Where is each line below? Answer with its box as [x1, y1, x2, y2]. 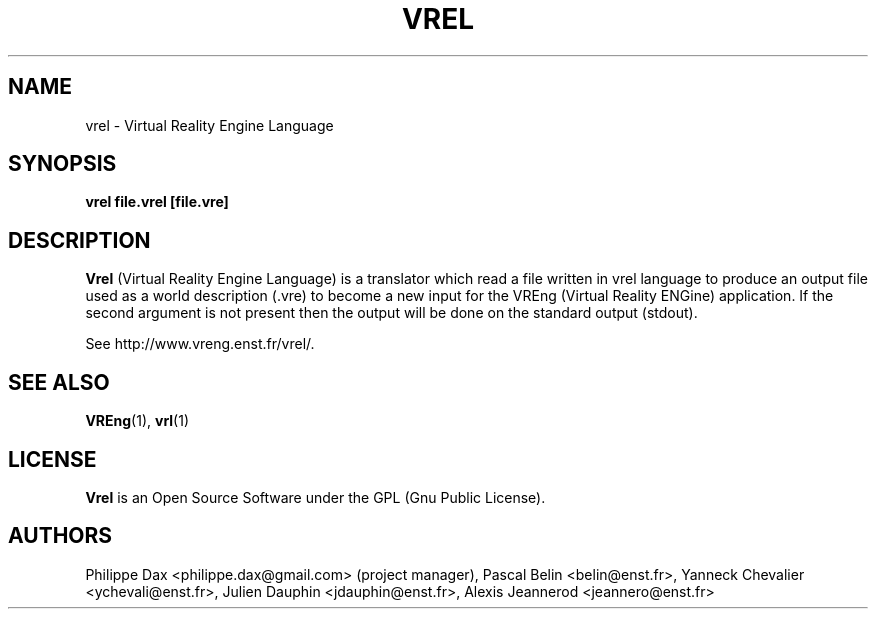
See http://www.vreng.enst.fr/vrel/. [85, 335, 315, 353]
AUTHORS [8, 523, 113, 549]
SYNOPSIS [8, 151, 117, 177]
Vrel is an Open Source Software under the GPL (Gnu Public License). [85, 488, 546, 506]
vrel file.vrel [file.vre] [85, 193, 229, 211]
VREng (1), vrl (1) [85, 412, 190, 430]
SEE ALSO [8, 369, 110, 395]
